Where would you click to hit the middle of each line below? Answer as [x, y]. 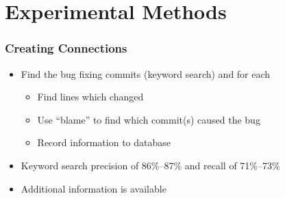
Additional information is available [94, 188]
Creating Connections [66, 48]
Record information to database [104, 142]
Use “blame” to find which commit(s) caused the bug [149, 119]
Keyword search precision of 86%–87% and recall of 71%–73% [150, 165]
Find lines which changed [90, 97]
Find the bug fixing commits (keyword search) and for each [146, 73]
